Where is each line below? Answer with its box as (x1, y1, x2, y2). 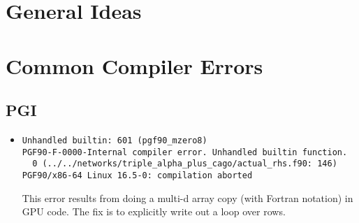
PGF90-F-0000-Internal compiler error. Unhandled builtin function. (22, 147, 348, 157)
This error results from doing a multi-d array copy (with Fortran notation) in (22, 190, 353, 205)
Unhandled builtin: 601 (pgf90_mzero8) (22, 135, 207, 145)
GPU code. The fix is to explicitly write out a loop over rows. (22, 204, 286, 219)
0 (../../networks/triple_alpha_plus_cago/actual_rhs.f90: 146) (32, 159, 337, 169)
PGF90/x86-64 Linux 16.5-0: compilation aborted (22, 170, 253, 180)
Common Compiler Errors (6, 51, 263, 80)
